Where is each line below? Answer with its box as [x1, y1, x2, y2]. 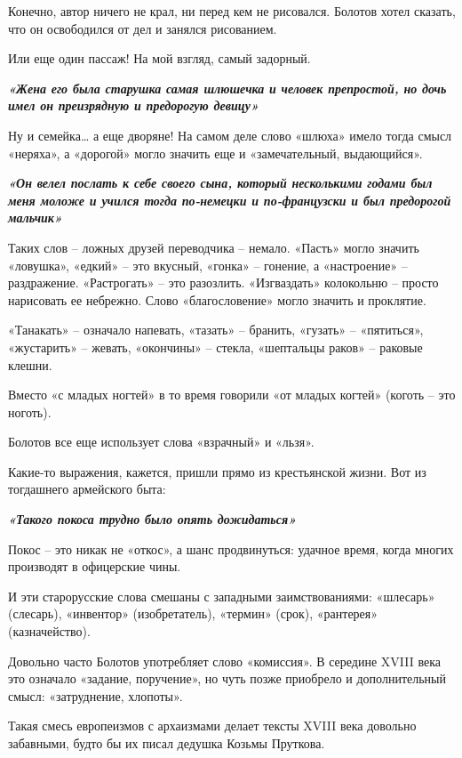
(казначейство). [8, 622, 91, 641]
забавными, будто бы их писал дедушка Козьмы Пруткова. [8, 734, 325, 752]
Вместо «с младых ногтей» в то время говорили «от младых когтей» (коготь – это [8, 385, 456, 404]
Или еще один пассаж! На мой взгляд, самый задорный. [8, 49, 311, 68]
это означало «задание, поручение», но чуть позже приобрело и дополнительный [8, 669, 446, 688]
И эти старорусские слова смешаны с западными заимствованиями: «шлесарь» [8, 586, 435, 605]
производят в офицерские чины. [8, 557, 181, 576]
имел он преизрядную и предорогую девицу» [8, 96, 259, 115]
